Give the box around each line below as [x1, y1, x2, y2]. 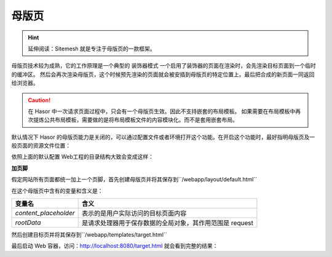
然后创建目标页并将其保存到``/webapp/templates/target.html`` [11, 231, 167, 239]
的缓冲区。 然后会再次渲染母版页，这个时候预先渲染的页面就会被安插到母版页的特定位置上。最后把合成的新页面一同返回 [11, 71, 315, 78]
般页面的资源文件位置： [11, 142, 71, 149]
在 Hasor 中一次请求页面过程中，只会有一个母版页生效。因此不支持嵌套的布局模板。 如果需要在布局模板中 [28, 108, 296, 115]
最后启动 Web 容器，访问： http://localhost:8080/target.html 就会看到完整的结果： [11, 242, 218, 250]
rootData [15, 218, 41, 227]
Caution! [28, 96, 51, 104]
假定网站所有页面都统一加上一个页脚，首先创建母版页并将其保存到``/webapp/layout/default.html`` [11, 176, 258, 183]
